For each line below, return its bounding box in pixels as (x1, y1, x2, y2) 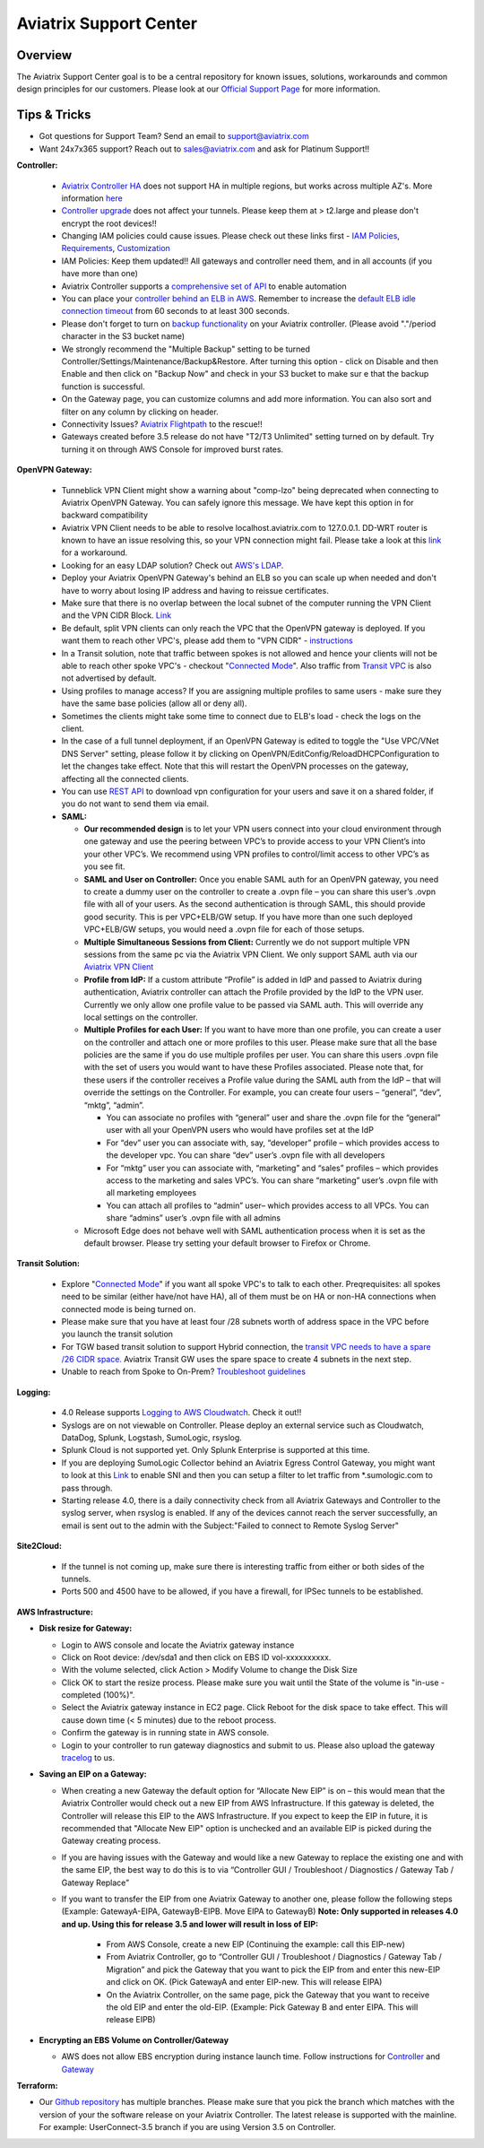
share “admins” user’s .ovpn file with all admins (106, 1213, 281, 1223)
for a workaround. (61, 547, 128, 558)
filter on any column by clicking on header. (61, 406, 219, 417)
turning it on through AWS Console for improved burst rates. (61, 444, 284, 455)
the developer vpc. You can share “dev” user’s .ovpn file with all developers (106, 1150, 385, 1161)
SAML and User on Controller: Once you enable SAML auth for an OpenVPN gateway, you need (83, 874, 439, 884)
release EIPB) (106, 2014, 156, 2025)
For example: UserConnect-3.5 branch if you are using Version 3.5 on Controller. (39, 2122, 336, 2133)
